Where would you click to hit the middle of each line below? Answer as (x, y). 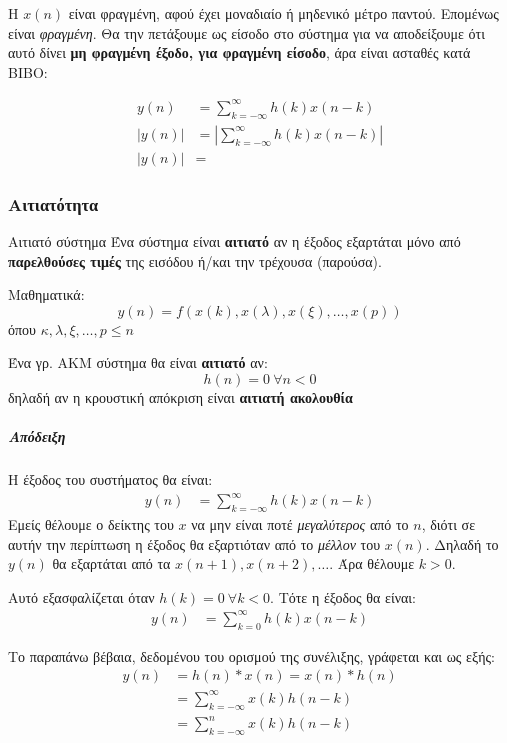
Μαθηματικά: (46, 294)
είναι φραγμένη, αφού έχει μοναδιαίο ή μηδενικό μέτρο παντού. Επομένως (283, 13)
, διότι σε (448, 524)
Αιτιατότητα (53, 203)
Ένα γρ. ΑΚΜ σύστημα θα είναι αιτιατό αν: (138, 362)
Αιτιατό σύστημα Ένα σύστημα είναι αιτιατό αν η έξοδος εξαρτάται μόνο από (234, 240)
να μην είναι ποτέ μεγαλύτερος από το (300, 524)
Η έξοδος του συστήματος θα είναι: (110, 479)
